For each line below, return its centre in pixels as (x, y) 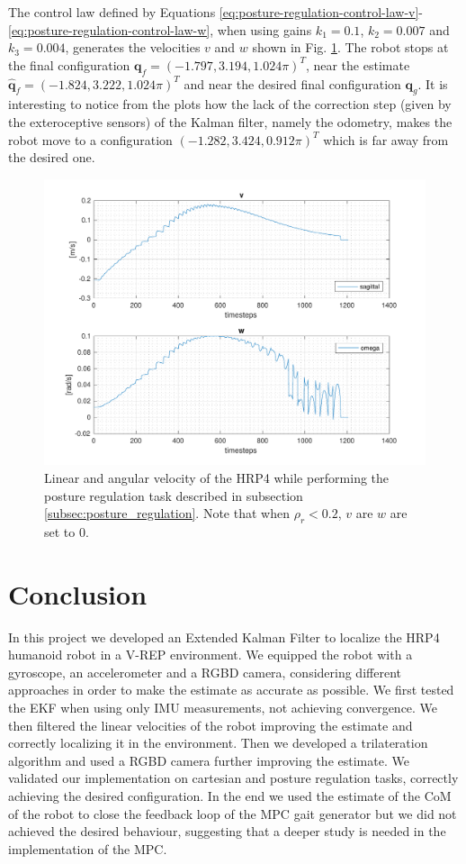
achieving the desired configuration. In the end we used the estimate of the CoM (230, 795)
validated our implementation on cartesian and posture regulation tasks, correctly (233, 778)
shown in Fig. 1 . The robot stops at (350, 47)
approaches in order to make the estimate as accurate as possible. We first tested (231, 690)
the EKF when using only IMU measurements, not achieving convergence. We (223, 707)
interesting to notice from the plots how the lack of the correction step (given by (230, 104)
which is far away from (386, 139)
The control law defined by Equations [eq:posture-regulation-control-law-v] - (215, 12)
